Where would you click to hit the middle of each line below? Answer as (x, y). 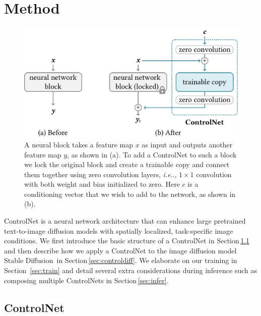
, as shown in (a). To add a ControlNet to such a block (152, 154)
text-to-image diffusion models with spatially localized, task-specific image (119, 230)
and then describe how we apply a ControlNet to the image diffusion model (120, 250)
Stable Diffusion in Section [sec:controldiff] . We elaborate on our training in (121, 260)
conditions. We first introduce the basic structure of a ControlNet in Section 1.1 (127, 241)
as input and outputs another (187, 144)
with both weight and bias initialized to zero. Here (102, 184)
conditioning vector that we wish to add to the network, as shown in (130, 194)
